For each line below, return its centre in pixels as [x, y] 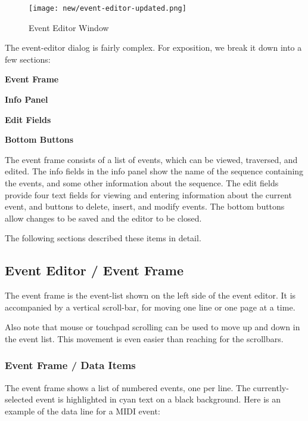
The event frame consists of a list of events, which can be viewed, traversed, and [151, 159]
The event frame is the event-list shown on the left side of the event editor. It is [150, 295]
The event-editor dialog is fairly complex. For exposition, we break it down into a [153, 47]
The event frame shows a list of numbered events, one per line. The [128, 387]
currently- [271, 387]
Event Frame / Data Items [70, 365]
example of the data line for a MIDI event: [83, 411]
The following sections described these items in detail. [103, 238]
